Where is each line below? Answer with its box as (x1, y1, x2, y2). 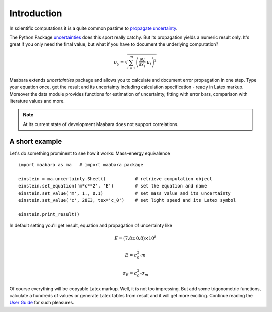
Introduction (9, 8, 62, 19)
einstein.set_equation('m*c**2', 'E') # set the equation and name (18, 183, 207, 189)
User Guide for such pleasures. (9, 300, 74, 306)
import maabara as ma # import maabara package (18, 162, 144, 168)
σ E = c (122, 270, 138, 277)
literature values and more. (9, 98, 65, 104)
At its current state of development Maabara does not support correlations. (23, 121, 179, 127)
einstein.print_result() (18, 211, 80, 217)
